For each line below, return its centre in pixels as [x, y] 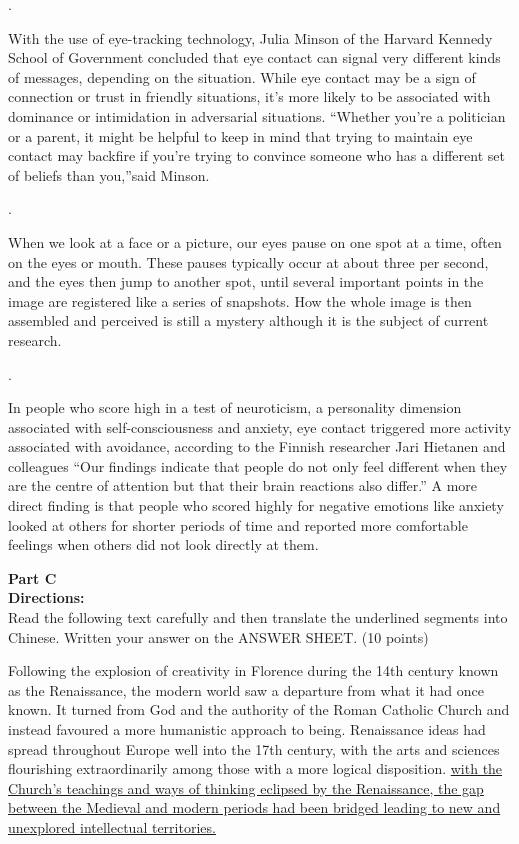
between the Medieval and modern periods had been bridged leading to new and [254, 807]
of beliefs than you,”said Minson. [109, 174]
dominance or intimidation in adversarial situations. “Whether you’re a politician [257, 115]
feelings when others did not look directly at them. [163, 544]
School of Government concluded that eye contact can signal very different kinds [254, 57]
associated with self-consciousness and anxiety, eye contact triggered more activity [260, 426]
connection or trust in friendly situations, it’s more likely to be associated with [249, 96]
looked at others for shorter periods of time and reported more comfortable [238, 524]
